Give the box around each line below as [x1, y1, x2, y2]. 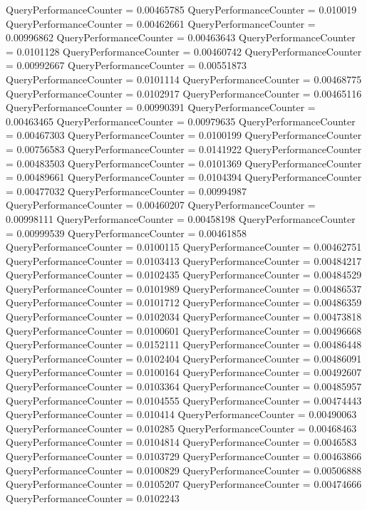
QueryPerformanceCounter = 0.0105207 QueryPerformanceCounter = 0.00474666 [6, 477, 362, 491]
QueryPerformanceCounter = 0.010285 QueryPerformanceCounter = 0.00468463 [6, 420, 357, 435]
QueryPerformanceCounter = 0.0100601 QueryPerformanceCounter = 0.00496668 [6, 323, 362, 338]
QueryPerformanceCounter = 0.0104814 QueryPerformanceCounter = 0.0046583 [6, 434, 357, 449]
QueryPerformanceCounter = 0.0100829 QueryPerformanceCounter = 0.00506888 [6, 462, 362, 477]
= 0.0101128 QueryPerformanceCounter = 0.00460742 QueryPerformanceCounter [6, 43, 362, 58]
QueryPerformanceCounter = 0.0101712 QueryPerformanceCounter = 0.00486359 [6, 295, 362, 310]
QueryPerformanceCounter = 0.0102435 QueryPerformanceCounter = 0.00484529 [6, 267, 362, 282]
